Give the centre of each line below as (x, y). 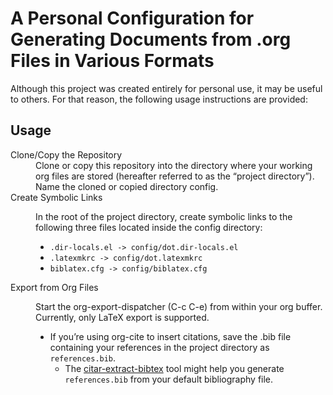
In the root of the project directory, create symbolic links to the (164, 216)
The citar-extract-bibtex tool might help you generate (174, 368)
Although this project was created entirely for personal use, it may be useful (166, 88)
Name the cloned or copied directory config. (127, 186)
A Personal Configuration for (132, 18)
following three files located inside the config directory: (149, 227)
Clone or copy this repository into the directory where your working (174, 165)
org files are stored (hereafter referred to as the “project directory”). (175, 176)
